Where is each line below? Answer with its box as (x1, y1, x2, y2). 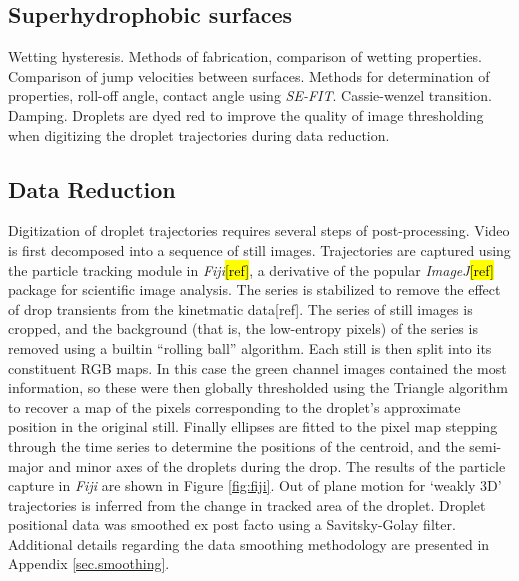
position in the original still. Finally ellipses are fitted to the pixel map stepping (8, 416, 498, 437)
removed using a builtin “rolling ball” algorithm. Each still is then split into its (8, 337, 492, 358)
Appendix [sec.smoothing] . (8, 553, 170, 574)
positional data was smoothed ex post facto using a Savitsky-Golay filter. (8, 514, 456, 535)
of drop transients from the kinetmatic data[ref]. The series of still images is (8, 298, 473, 319)
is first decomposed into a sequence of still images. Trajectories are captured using (8, 239, 511, 260)
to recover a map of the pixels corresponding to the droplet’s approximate (8, 396, 461, 417)
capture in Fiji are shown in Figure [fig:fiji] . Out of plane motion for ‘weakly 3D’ (8, 475, 502, 496)
